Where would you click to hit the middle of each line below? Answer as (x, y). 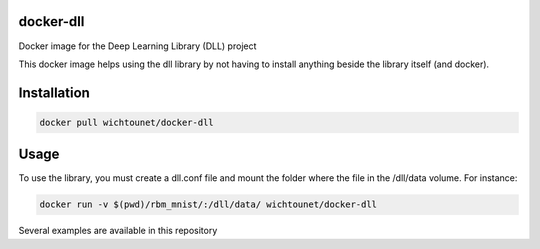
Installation (54, 92)
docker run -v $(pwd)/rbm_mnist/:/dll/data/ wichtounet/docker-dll (208, 204)
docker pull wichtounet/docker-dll (126, 122)
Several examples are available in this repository (118, 231)
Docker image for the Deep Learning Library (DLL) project (137, 46)
